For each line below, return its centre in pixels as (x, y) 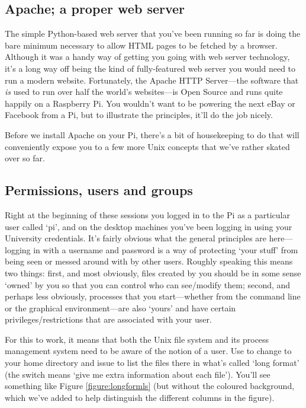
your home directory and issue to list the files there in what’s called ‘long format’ (152, 363)
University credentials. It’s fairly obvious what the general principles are (136, 238)
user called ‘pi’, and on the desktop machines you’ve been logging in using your (149, 226)
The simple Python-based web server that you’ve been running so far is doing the (153, 34)
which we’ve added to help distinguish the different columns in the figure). (140, 397)
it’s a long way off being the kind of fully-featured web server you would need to (150, 68)
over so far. (25, 158)
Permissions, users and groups (99, 190)
